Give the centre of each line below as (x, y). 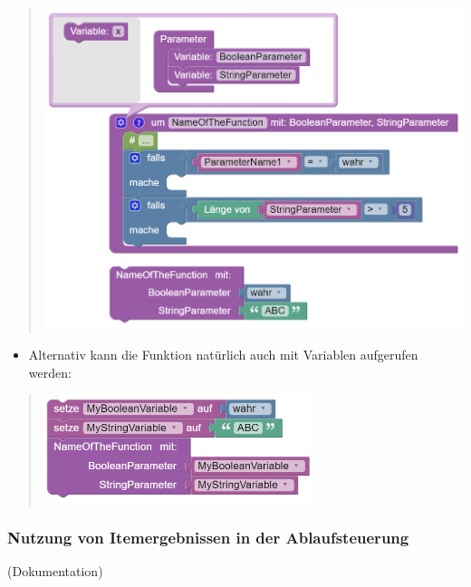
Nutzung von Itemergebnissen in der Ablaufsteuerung (208, 537)
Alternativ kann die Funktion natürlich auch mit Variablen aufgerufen (223, 354)
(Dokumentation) (55, 571)
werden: (50, 372)
